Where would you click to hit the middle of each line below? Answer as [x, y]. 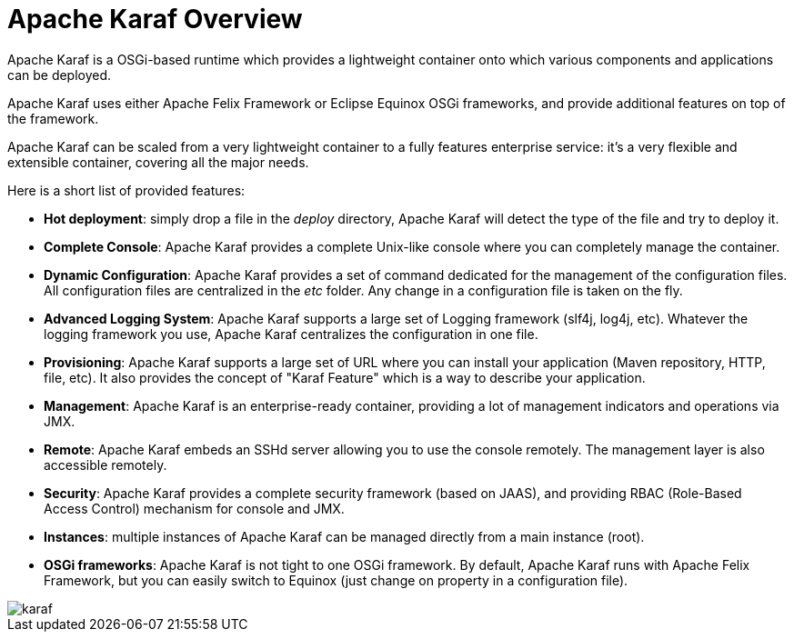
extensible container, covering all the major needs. [158, 162]
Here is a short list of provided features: [126, 190]
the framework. [53, 118]
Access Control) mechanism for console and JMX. [194, 508]
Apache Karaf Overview [155, 19]
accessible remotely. [106, 464]
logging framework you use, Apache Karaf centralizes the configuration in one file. [291, 334]
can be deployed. [60, 75]
